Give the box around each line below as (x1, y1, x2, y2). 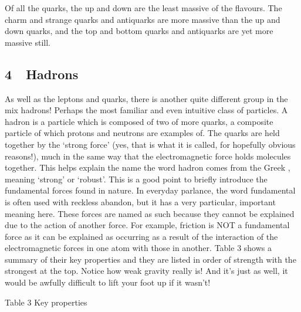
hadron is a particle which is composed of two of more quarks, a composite (5, 115, 273, 127)
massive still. (5, 36, 50, 48)
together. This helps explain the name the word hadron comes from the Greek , (5, 161, 290, 174)
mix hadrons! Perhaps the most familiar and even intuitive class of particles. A (5, 104, 288, 116)
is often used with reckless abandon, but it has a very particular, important (5, 195, 276, 208)
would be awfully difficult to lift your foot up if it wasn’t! (5, 276, 211, 289)
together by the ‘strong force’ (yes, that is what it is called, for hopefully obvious (5, 138, 296, 150)
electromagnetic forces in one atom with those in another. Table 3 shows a (5, 242, 272, 254)
